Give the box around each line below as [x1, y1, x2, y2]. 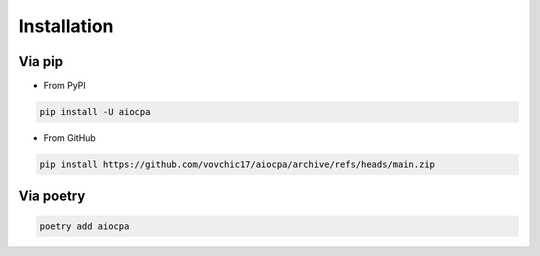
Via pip [18, 53, 64, 70]
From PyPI [43, 80, 87, 92]
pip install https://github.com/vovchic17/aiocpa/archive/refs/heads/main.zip [39, 159, 435, 170]
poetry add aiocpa [39, 220, 130, 232]
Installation [18, 15, 114, 37]
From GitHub [43, 132, 97, 144]
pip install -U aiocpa [39, 106, 151, 118]
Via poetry [18, 188, 86, 205]
